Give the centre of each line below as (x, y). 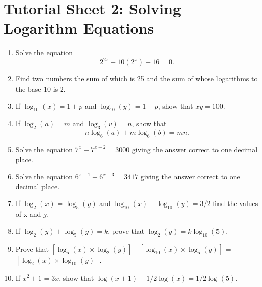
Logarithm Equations (79, 28)
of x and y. (32, 214)
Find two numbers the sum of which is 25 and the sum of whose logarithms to (137, 79)
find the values (236, 203)
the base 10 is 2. (40, 89)
